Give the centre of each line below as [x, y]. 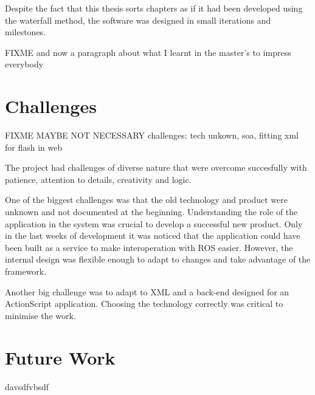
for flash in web [34, 147]
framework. [26, 271]
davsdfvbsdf [27, 386]
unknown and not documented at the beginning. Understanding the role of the [151, 212]
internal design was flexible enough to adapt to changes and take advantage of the [158, 259]
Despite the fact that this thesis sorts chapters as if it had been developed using [154, 8]
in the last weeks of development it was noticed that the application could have [153, 235]
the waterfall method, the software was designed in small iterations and [138, 20]
